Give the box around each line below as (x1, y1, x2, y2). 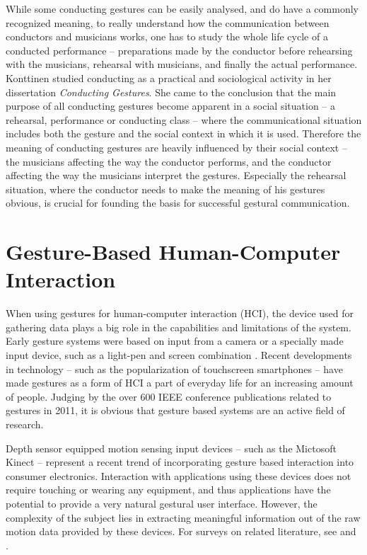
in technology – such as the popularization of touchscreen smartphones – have (6, 361, 343, 376)
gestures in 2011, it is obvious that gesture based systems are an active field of (6, 403, 345, 418)
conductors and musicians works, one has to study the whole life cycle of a (6, 29, 328, 44)
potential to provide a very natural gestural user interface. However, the (6, 496, 318, 510)
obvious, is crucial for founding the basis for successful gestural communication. (6, 195, 350, 210)
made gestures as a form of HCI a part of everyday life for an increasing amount (6, 375, 354, 390)
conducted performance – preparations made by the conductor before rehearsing (6, 42, 353, 57)
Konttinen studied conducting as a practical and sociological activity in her (6, 70, 332, 85)
